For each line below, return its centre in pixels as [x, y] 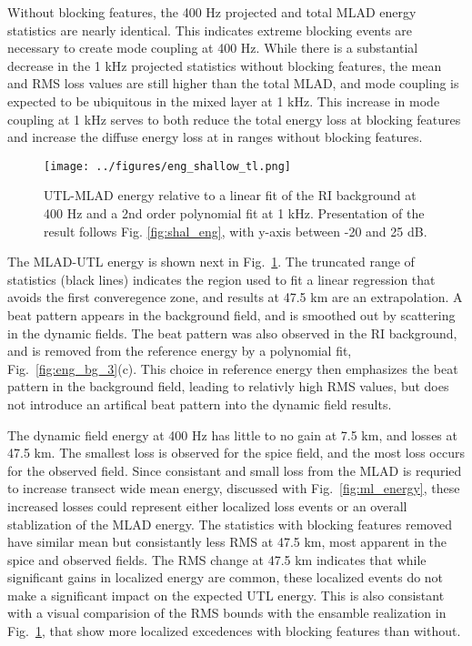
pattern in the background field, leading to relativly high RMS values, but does [228, 386]
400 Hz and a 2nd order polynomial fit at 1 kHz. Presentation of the [234, 213]
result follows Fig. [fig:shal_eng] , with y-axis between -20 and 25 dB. [236, 231]
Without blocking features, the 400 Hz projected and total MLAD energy [212, 12]
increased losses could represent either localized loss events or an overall [207, 505]
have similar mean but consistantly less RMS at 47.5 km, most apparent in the [227, 542]
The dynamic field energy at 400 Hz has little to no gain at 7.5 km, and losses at [232, 434]
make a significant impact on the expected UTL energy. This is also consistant [226, 595]
